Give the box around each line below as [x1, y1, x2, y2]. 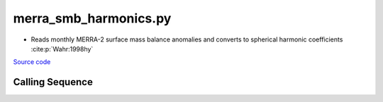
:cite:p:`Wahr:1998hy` [30, 44, 94, 53]
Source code [13, 58, 51, 66]
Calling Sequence [13, 76, 94, 88]
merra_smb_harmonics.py [13, 11, 172, 26]
